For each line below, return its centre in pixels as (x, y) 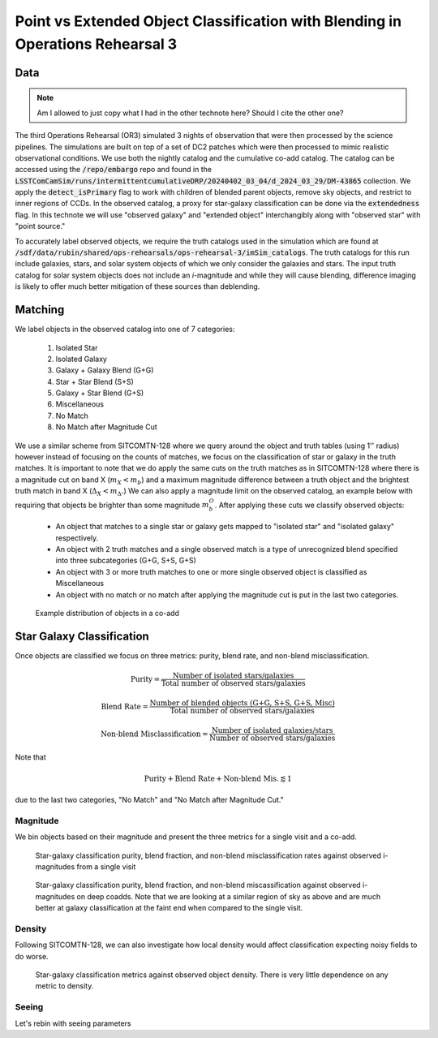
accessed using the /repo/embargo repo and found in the (114, 170)
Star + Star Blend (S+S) (94, 381)
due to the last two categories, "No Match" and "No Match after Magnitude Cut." (149, 799)
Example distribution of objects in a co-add (107, 613)
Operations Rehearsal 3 (96, 44)
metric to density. (64, 986)
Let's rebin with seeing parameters (73, 1023)
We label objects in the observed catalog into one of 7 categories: (125, 329)
